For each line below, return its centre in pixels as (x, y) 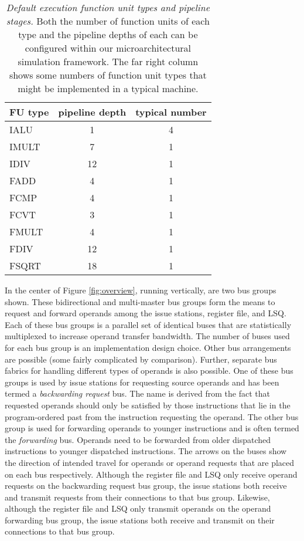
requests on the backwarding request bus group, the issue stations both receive (146, 486)
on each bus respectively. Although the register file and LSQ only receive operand (151, 474)
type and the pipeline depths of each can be (108, 34)
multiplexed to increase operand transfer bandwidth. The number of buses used (147, 336)
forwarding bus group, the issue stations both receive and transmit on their (140, 520)
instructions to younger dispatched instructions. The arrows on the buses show (146, 451)
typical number (171, 112)
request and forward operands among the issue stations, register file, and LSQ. (146, 313)
